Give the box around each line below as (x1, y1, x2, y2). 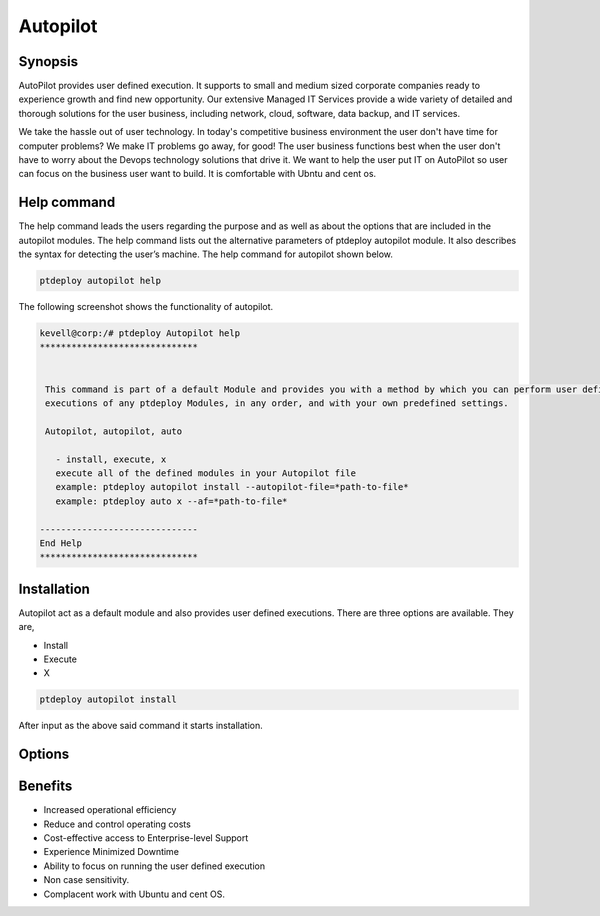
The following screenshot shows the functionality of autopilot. (18, 301, 274, 313)
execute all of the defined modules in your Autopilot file (55, 467, 357, 479)
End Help (39, 537, 83, 549)
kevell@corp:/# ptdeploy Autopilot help (39, 328, 240, 339)
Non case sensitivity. (43, 874, 130, 886)
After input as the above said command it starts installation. (18, 720, 264, 732)
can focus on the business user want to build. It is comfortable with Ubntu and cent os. (18, 168, 377, 180)
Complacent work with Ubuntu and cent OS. (43, 888, 225, 900)
